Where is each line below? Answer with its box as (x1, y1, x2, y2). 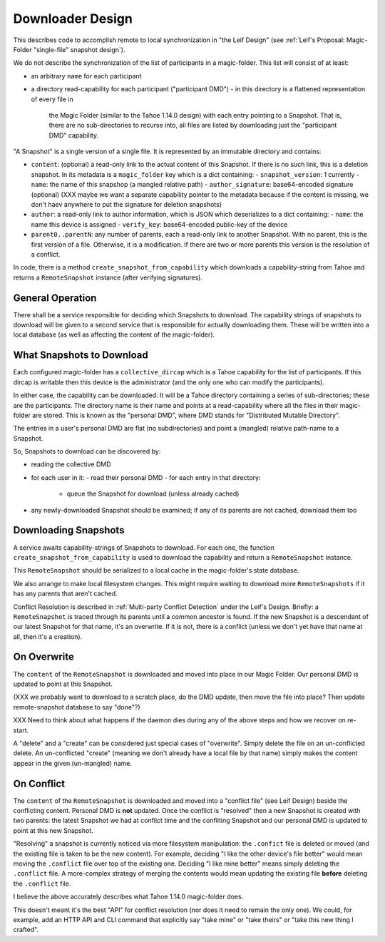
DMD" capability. (48, 130, 99, 139)
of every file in (31, 95, 74, 103)
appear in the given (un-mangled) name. (13, 759, 132, 767)
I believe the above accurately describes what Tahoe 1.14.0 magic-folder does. (13, 892, 244, 901)
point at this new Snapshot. (13, 826, 94, 834)
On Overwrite (13, 651, 75, 663)
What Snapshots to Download (13, 349, 149, 362)
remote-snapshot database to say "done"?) (13, 702, 140, 711)
